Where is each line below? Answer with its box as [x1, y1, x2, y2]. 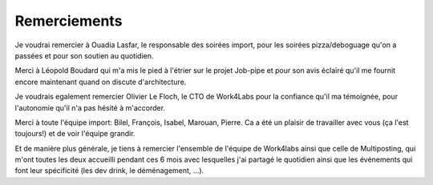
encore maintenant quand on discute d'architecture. [14, 77, 187, 86]
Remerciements [14, 12, 123, 30]
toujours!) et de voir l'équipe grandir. [14, 129, 136, 139]
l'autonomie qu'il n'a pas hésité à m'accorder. [14, 103, 166, 112]
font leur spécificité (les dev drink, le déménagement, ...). [14, 166, 204, 175]
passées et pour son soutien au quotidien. [14, 50, 154, 60]
